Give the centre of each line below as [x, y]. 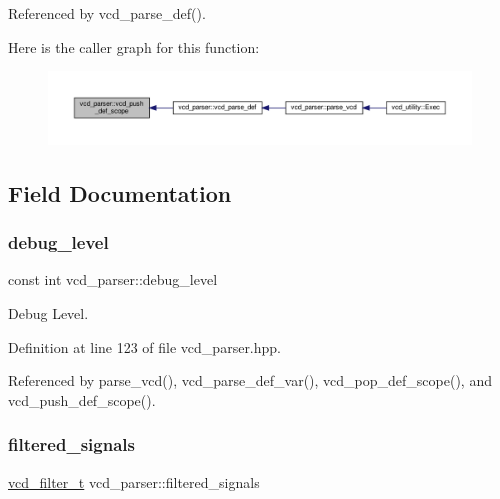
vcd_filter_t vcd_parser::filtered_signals [134, 481]
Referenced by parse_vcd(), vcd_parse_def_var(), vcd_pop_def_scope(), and [250, 380]
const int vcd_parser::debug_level [113, 279]
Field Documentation [120, 192]
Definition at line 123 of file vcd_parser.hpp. [144, 346]
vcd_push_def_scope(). [82, 399]
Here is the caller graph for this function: [134, 46]
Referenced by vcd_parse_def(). [107, 13]
